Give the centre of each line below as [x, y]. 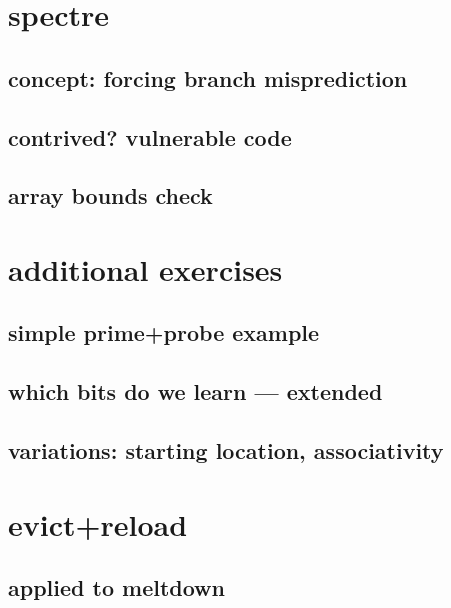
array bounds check [110, 195]
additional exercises [145, 268]
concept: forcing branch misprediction [208, 77]
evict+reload [98, 523]
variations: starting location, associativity [226, 450]
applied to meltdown [116, 587]
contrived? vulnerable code [150, 136]
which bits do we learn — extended [195, 391]
